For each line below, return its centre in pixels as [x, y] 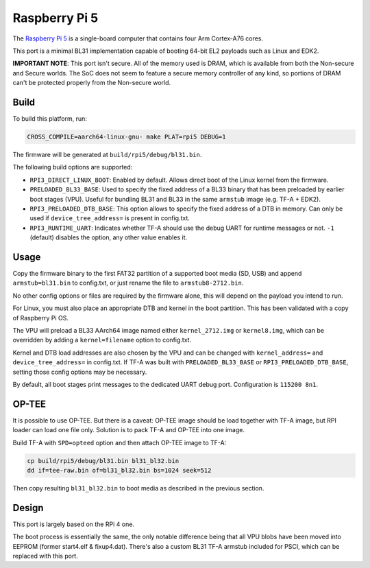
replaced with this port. [45, 556]
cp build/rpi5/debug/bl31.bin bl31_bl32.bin [103, 461]
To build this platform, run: [50, 119]
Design [28, 508]
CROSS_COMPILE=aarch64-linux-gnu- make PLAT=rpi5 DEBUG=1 [126, 137]
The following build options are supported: [73, 167]
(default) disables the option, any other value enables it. [109, 237]
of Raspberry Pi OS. [40, 318]
